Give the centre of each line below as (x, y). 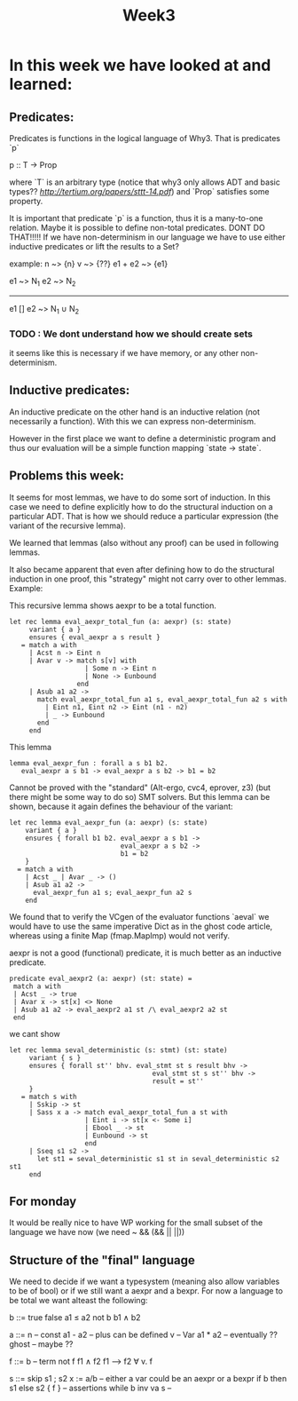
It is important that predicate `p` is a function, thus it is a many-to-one (136, 218)
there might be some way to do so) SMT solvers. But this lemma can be (140, 796)
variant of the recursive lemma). (67, 526)
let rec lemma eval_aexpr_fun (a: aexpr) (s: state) (109, 822)
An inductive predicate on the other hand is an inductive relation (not (134, 412)
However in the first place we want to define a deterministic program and (143, 438)
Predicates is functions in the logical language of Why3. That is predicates (145, 138)
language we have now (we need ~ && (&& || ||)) (97, 1232)
